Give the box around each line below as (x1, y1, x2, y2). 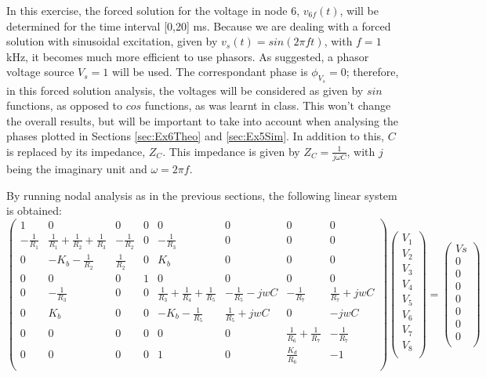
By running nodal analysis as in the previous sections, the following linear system (6, 187, 397, 203)
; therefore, (346, 63, 399, 80)
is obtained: (6, 202, 62, 219)
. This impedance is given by (162, 143, 300, 159)
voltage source (6, 63, 74, 80)
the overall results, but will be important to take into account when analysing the (6, 112, 399, 129)
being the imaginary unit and (6, 161, 147, 177)
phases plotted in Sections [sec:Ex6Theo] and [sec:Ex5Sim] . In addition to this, (6, 128, 384, 144)
